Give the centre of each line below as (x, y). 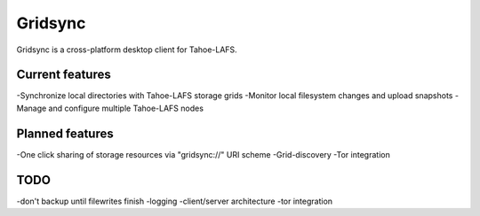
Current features (64, 75)
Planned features (65, 133)
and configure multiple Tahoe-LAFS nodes (126, 108)
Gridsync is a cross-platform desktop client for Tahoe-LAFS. (127, 50)
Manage (32, 108)
